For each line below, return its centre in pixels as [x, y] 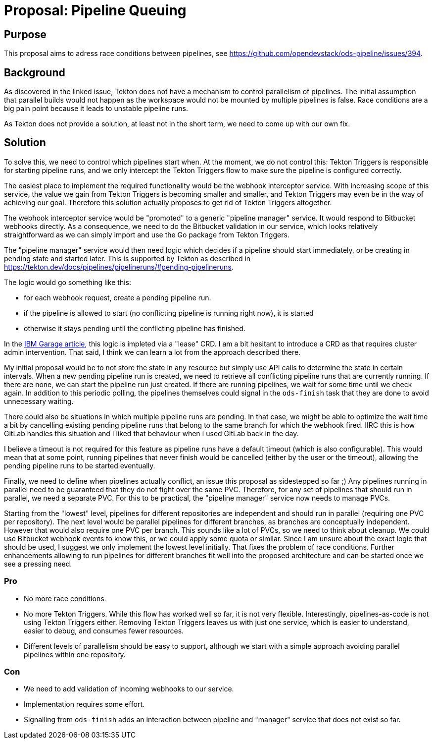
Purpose [25, 34]
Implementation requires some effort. [84, 704]
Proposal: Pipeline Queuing [95, 10]
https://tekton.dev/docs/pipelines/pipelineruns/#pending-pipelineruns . [119, 267]
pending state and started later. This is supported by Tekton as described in [127, 258]
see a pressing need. [38, 564]
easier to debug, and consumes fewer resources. [104, 630]
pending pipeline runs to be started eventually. [80, 465]
